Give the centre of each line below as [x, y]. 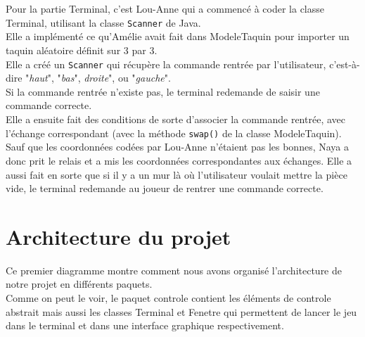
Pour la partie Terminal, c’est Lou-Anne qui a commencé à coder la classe [165, 9]
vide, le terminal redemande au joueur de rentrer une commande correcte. [165, 188]
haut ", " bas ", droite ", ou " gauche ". [100, 78]
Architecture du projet [119, 236]
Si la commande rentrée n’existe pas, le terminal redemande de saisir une [163, 91]
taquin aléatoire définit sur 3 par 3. [82, 50]
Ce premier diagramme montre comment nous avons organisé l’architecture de [174, 270]
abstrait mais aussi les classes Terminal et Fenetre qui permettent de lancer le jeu [181, 311]
